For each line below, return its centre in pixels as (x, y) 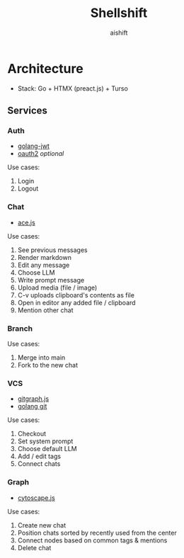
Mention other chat (45, 310)
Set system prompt (45, 441)
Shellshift (119, 13)
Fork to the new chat (48, 365)
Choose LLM (36, 272)
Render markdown (45, 257)
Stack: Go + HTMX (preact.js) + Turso (73, 88)
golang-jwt (33, 146)
